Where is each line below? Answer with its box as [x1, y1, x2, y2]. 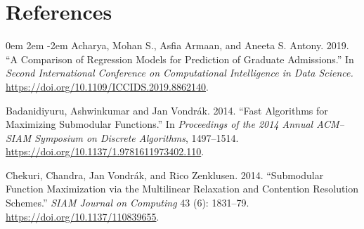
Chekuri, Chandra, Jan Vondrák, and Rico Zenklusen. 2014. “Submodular [6, 167, 324, 182]
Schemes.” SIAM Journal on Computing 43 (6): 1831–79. [6, 195, 249, 210]
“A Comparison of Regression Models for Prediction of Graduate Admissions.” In [6, 51, 354, 66]
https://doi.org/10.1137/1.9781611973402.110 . [6, 144, 204, 159]
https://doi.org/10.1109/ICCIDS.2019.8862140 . [6, 79, 209, 93]
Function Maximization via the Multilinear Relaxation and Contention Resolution [6, 181, 359, 196]
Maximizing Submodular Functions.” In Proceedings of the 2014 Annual [6, 117, 313, 131]
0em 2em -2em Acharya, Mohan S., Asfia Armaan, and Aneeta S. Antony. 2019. [6, 38, 349, 53]
